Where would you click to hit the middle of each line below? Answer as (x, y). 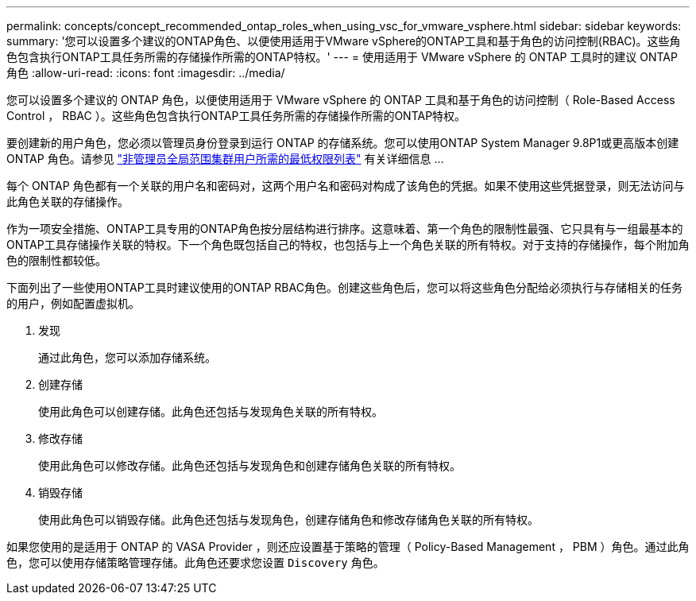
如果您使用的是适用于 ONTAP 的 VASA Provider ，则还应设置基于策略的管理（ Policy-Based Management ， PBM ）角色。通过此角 (348, 547)
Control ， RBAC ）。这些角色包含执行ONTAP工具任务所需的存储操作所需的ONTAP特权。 (236, 116)
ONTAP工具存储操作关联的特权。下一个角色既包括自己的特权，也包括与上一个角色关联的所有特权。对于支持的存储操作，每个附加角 (348, 244)
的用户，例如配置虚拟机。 (73, 303)
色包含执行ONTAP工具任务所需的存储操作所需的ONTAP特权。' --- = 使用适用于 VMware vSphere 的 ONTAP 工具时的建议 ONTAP (342, 57)
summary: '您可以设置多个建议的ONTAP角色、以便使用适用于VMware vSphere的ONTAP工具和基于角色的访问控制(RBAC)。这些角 (344, 41)
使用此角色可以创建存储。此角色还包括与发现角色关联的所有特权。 (211, 411)
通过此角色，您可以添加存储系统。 (127, 357)
